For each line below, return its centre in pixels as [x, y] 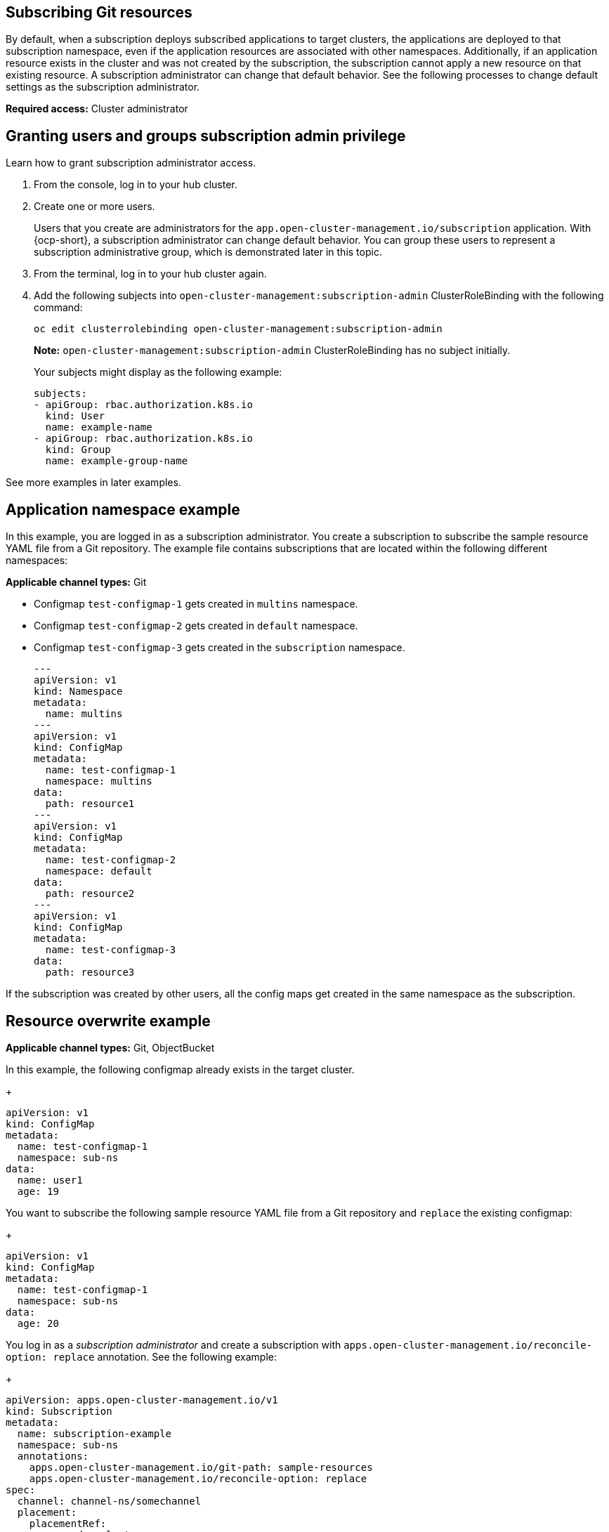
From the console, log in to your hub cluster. [136, 185]
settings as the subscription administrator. [103, 87]
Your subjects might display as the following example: [158, 372]
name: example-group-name [117, 461]
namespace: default [99, 871]
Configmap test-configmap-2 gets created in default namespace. [196, 626]
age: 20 [38, 1323]
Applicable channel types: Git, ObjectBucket [110, 1047]
